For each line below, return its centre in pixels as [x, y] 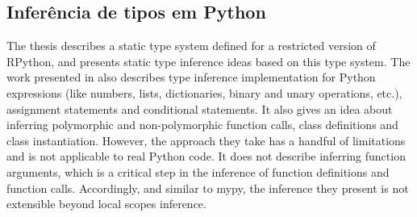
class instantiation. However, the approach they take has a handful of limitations [206, 140]
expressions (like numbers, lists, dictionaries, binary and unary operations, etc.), [204, 92]
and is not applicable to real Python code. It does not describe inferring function [206, 156]
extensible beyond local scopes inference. [106, 204]
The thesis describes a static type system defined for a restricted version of [191, 46]
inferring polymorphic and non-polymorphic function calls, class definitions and [202, 125]
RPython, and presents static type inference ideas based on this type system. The [208, 61]
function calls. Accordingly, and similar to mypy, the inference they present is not [208, 188]
